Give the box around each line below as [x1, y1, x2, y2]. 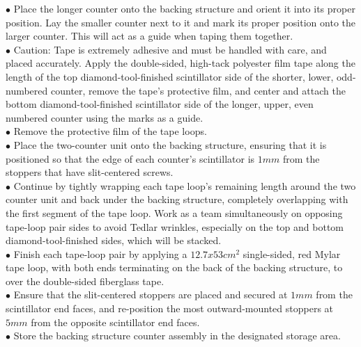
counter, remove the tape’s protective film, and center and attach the [50, 83, 346, 97]
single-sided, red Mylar [243, 246, 341, 261]
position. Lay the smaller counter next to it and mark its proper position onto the [6, 15, 355, 29]
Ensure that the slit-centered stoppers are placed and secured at [13, 287, 288, 302]
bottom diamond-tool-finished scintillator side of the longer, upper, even [6, 97, 314, 111]
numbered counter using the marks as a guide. [6, 110, 203, 124]
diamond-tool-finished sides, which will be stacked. [6, 233, 222, 248]
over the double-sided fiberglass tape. [6, 273, 164, 288]
